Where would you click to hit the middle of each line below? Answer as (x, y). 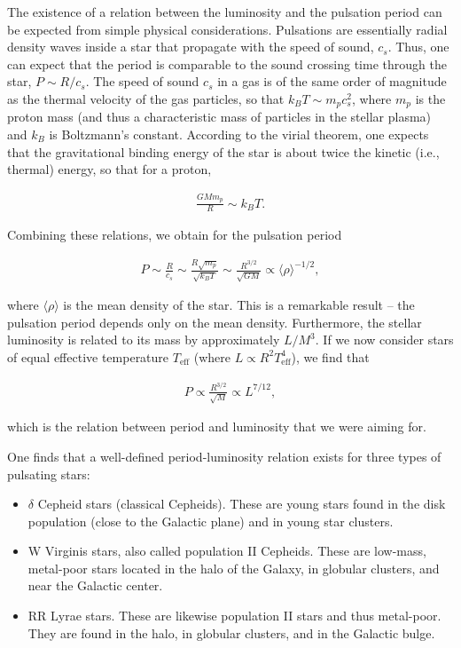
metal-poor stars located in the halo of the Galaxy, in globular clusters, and (234, 568)
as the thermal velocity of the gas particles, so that (146, 98)
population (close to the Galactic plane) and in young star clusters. (211, 521)
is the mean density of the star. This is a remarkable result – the (239, 305)
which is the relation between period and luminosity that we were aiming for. (217, 427)
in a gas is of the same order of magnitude (332, 81)
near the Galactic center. (95, 585)
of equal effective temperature (88, 356)
